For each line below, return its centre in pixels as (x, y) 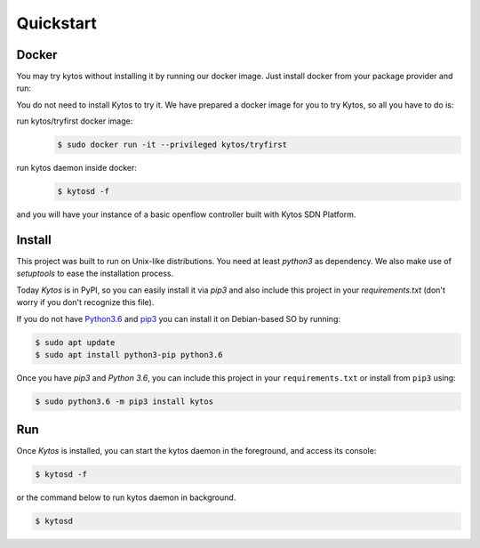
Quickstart (57, 23)
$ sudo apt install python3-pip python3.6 (129, 355)
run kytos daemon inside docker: (77, 168)
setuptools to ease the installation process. (95, 274)
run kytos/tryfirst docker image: (75, 121)
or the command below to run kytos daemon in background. (126, 497)
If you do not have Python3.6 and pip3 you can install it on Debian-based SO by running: (179, 318)
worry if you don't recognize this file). (85, 302)
